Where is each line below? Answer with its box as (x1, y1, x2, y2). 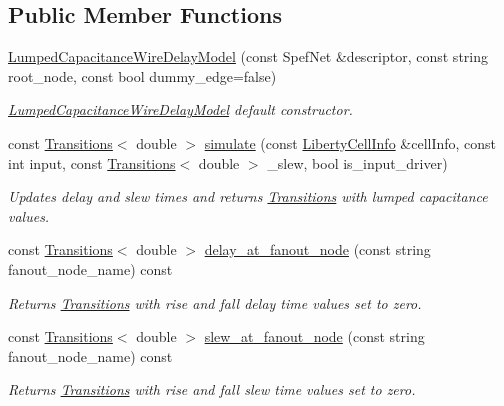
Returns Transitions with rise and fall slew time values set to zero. (8, 379, 416, 400)
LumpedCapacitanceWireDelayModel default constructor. (8, 99, 353, 120)
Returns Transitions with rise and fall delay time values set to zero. (8, 292, 422, 313)
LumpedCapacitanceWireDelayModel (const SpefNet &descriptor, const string (8, 46, 488, 67)
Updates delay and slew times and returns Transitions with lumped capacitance (8, 186, 488, 207)
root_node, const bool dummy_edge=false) (8, 65, 277, 86)
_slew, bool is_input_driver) (267, 152, 448, 173)
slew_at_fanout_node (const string (204, 326, 425, 347)
